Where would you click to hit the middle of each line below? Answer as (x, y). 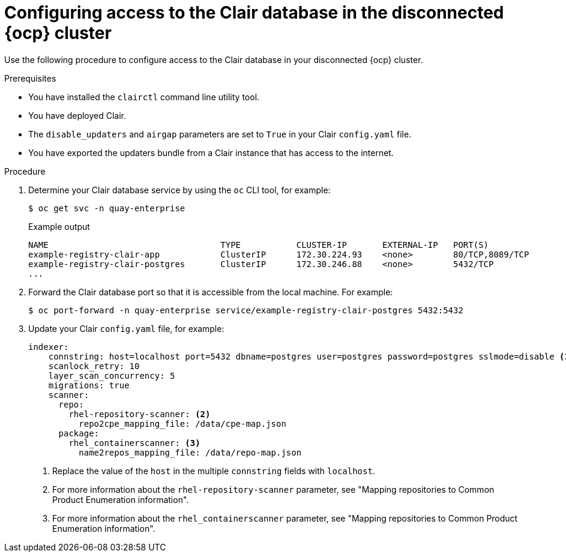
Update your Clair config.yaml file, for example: (126, 328)
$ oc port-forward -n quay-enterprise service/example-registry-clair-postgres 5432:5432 (246, 310)
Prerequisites (30, 78)
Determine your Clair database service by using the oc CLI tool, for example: (179, 190)
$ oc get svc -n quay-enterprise (107, 208)
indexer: (49, 347)
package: (79, 433)
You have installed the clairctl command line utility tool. (144, 97)
